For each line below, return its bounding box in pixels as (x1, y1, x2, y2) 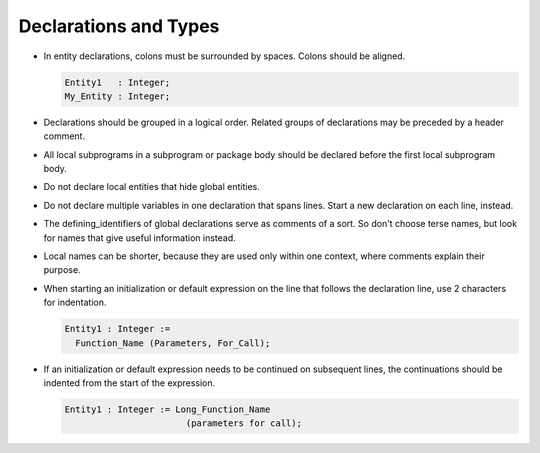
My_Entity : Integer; (64, 90, 171, 102)
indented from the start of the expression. (43, 376, 216, 389)
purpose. (43, 264, 81, 276)
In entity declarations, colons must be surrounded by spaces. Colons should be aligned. (43, 50, 406, 62)
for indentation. (43, 296, 107, 309)
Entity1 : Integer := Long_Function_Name (64, 403, 271, 415)
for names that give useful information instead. (43, 231, 237, 244)
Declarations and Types (18, 15, 220, 37)
